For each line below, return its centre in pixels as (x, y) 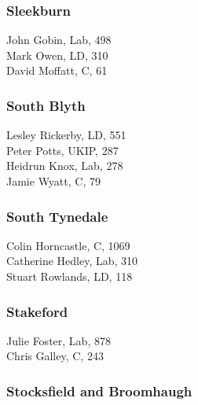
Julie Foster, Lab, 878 (59, 340)
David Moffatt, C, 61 (57, 70)
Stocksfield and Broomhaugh (99, 390)
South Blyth (46, 105)
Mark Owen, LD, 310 (57, 55)
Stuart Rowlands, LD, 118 (70, 276)
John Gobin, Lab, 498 (59, 40)
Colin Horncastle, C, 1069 (68, 245)
